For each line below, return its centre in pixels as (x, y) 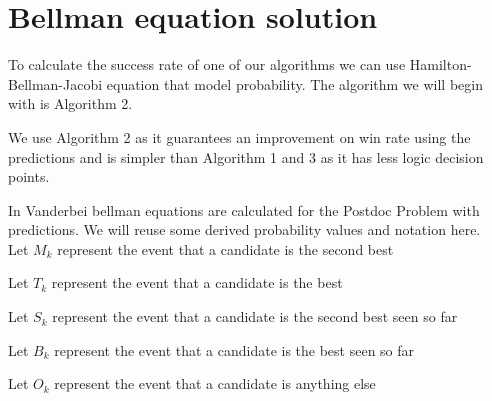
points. (29, 176)
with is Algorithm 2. (70, 103)
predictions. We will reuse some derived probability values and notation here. (244, 229)
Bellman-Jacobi (55, 83)
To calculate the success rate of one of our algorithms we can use (207, 64)
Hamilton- (440, 64)
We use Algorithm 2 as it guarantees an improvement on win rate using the (239, 136)
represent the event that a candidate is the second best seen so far (255, 316)
